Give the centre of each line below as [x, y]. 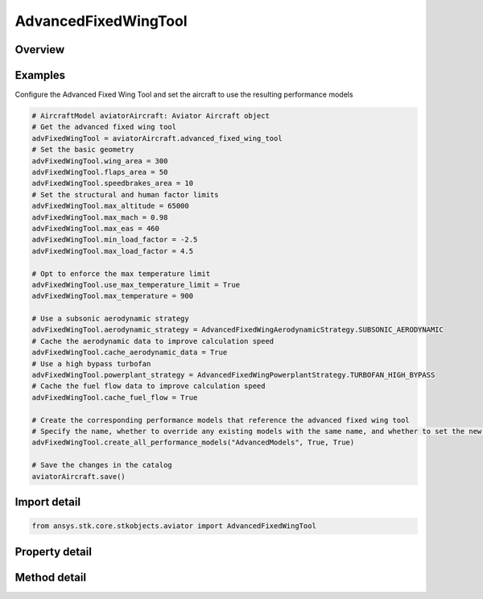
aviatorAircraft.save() [79, 476]
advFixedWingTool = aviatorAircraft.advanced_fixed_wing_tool [157, 138]
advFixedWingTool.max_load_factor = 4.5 [112, 251]
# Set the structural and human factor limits [125, 194]
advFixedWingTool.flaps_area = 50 [100, 172]
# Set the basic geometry [83, 150]
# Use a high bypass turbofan [91, 364]
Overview [40, 50]
